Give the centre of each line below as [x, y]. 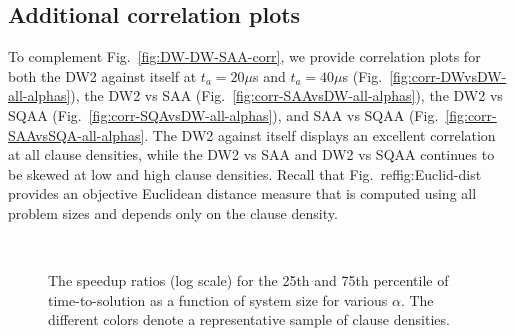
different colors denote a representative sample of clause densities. [249, 319]
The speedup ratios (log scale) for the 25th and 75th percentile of [248, 280]
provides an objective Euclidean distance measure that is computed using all [242, 193]
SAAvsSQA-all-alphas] [76, 134]
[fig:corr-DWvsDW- [448, 75]
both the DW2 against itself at [102, 75]
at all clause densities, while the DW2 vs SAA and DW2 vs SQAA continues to [251, 154]
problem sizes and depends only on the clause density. [173, 212]
